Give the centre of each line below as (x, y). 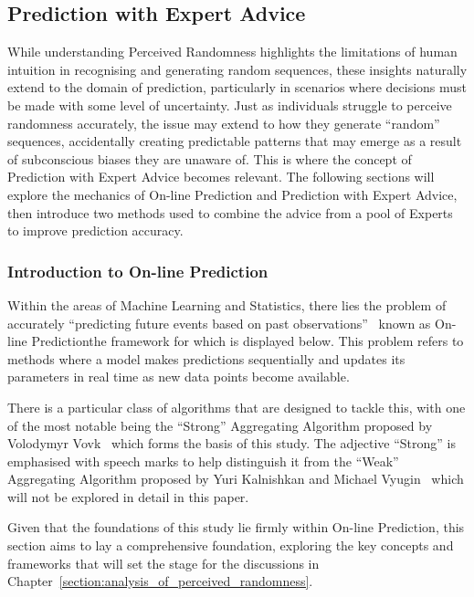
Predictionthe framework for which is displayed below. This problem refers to (248, 341)
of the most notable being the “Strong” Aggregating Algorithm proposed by (220, 425)
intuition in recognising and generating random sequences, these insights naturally (237, 69)
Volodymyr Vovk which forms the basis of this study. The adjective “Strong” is (232, 443)
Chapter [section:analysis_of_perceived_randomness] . (160, 581)
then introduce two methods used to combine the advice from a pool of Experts (230, 212)
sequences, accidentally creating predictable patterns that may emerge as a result (235, 141)
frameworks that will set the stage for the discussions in (163, 563)
